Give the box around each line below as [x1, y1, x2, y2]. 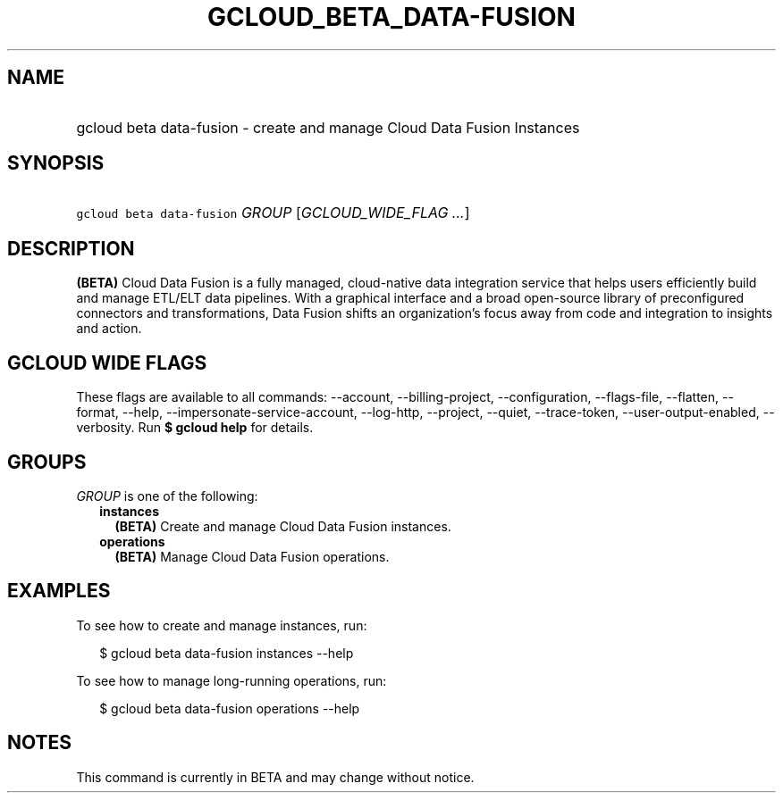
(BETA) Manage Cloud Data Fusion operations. [114, 548, 390, 564]
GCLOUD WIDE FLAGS [7, 351, 207, 374]
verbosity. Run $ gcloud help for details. [76, 420, 314, 436]
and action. [76, 321, 142, 337]
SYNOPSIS [7, 152, 105, 175]
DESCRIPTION [7, 237, 135, 260]
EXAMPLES [7, 579, 111, 603]
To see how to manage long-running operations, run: [76, 672, 387, 688]
